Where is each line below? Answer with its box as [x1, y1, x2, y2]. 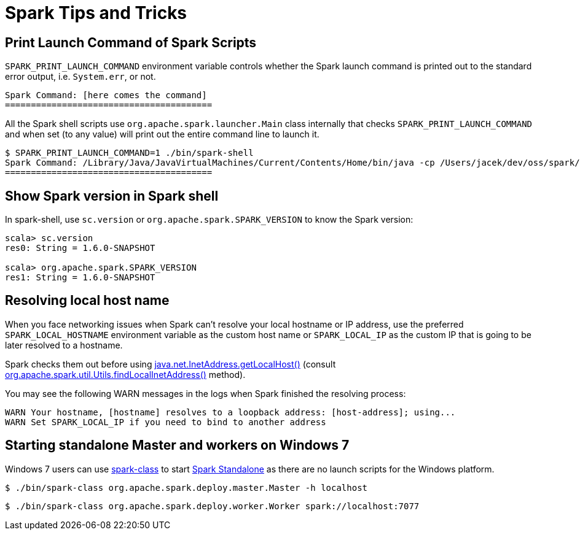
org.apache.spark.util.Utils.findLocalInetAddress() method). [5, 369, 246, 380]
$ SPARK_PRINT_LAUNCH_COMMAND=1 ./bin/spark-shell [5, 148, 254, 158]
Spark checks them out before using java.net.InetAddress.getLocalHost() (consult [5, 358, 336, 369]
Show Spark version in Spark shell [5, 188, 219, 204]
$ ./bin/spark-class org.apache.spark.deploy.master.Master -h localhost [5, 482, 368, 493]
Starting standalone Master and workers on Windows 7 [5, 437, 350, 453]
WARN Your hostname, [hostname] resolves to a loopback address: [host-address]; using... [5, 407, 456, 417]
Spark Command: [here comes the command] [5, 90, 207, 101]
